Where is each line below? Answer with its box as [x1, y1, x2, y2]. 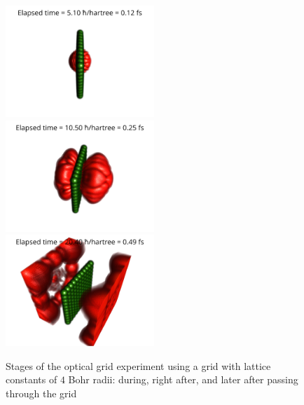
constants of [6, 372, 57, 387]
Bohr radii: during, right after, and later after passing [68, 372, 298, 387]
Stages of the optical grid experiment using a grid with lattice [6, 358, 271, 373]
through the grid [6, 385, 77, 400]
